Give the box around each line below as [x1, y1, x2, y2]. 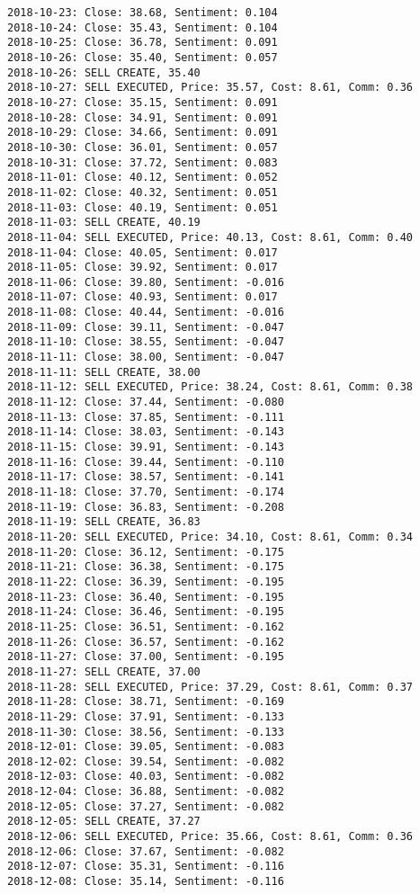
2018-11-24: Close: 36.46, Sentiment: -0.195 [7, 605, 284, 619]
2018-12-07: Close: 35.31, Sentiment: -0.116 [7, 860, 284, 873]
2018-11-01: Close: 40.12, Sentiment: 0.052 [7, 171, 278, 184]
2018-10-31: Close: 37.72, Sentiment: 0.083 [7, 156, 278, 169]
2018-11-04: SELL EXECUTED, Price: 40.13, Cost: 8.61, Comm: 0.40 [7, 230, 414, 244]
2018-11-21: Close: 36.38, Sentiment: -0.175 [7, 560, 284, 574]
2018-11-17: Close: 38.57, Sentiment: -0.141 [7, 470, 284, 484]
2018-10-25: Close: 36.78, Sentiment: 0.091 [7, 36, 278, 49]
